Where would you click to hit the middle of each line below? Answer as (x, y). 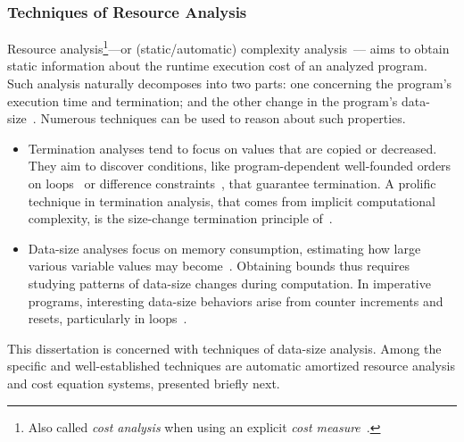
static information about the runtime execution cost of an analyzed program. (217, 66)
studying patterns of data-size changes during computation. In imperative (229, 283)
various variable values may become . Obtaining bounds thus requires (219, 266)
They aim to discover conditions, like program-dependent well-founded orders (240, 166)
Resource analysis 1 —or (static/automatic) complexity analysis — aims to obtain (228, 47)
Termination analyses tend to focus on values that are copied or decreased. (232, 148)
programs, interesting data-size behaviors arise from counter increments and (236, 300)
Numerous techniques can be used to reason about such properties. (223, 118)
